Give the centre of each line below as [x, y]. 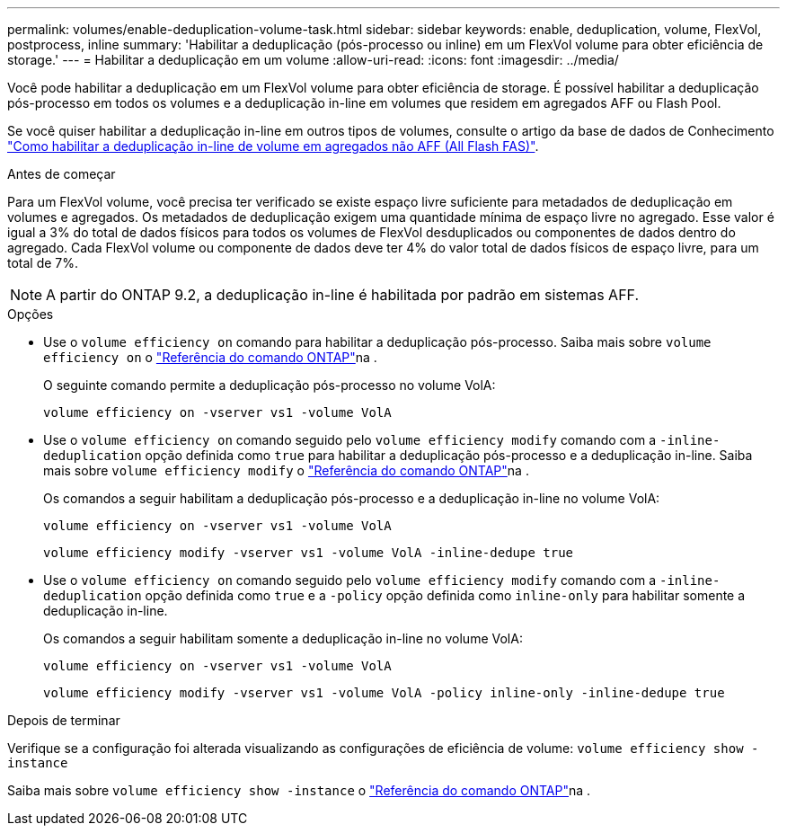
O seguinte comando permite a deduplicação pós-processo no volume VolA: [270, 385]
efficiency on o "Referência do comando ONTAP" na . [210, 357]
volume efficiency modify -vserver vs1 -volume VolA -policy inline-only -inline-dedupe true [384, 693]
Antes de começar [62, 174]
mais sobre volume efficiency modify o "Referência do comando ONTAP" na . [286, 470]
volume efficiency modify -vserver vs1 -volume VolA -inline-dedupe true [309, 553]
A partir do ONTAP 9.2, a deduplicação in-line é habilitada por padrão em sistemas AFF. [343, 295]
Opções [31, 314]
